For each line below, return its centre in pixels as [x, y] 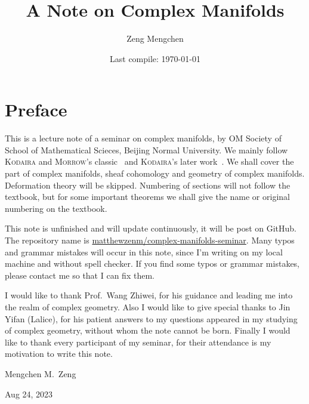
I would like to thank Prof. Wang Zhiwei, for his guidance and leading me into [149, 295]
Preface [36, 110]
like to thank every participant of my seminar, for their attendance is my [138, 342]
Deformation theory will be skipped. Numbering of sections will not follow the [148, 185]
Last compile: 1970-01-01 [155, 58]
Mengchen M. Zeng [41, 373]
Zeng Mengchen [155, 38]
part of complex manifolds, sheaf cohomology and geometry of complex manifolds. [155, 173]
